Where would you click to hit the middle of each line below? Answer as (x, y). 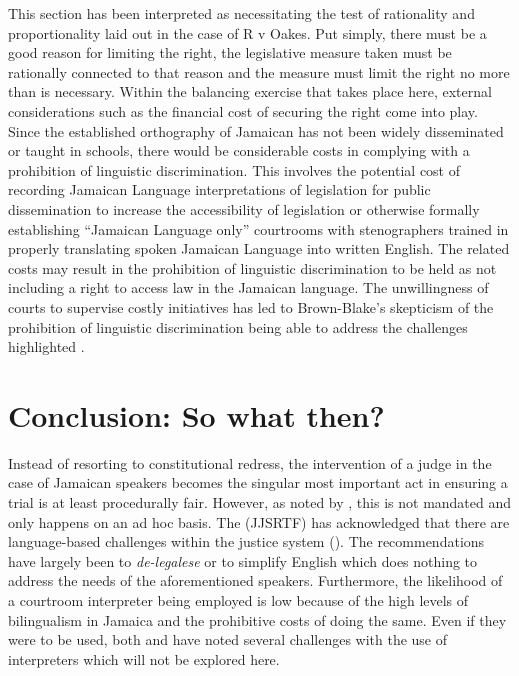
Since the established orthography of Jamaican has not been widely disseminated (256, 130)
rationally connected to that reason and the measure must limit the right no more (259, 71)
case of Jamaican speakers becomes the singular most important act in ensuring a (258, 482)
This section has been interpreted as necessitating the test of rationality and (241, 13)
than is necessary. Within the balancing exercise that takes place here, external (250, 91)
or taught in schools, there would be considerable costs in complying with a (239, 150)
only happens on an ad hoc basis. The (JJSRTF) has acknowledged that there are (259, 521)
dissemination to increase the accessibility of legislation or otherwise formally (244, 208)
